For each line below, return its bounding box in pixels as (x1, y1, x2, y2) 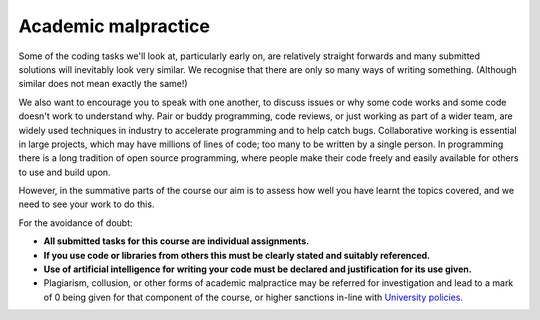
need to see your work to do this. (18, 198, 155, 210)
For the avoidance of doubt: (18, 216, 134, 229)
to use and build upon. (18, 166, 111, 178)
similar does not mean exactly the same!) (18, 78, 189, 90)
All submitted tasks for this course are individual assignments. (43, 235, 310, 247)
